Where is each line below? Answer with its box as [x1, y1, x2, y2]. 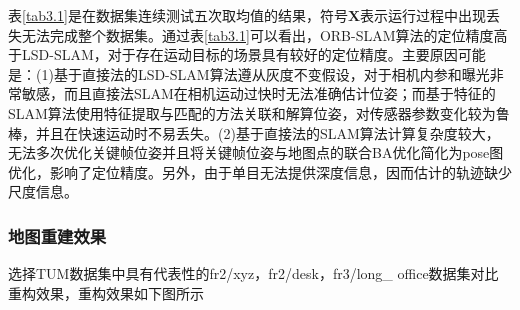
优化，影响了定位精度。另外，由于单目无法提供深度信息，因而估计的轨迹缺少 [8, 161, 512, 182]
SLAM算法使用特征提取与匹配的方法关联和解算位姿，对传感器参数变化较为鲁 [8, 102, 510, 123]
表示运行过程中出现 [360, 5, 487, 25]
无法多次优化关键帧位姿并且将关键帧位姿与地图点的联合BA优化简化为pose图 [8, 142, 504, 163]
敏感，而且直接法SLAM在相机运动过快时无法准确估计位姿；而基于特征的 [21, 83, 496, 104]
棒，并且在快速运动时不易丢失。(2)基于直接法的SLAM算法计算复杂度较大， [8, 122, 500, 143]
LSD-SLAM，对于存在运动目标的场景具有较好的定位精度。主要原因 [21, 44, 458, 65]
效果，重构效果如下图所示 [35, 282, 204, 303]
